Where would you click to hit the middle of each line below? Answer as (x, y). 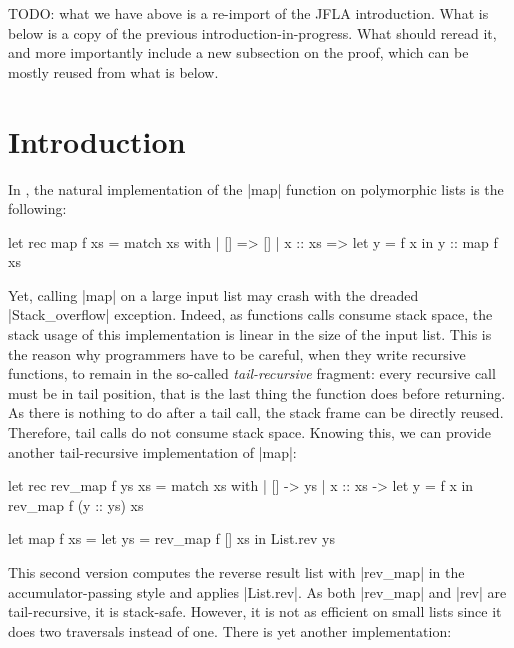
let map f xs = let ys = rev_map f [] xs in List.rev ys (171, 538)
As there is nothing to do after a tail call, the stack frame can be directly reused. (256, 412)
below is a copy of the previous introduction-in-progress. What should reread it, (252, 32)
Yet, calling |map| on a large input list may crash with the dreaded (213, 294)
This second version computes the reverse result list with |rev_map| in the (236, 572)
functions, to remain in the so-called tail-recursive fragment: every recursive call (252, 373)
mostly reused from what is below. (113, 71)
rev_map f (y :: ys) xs (76, 504)
